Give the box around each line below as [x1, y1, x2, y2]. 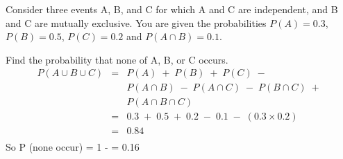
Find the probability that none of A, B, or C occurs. [6, 52, 228, 66]
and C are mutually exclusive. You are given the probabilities [6, 15, 267, 30]
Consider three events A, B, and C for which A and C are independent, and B [6, 2, 338, 16]
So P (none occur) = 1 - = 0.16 [6, 139, 140, 153]
